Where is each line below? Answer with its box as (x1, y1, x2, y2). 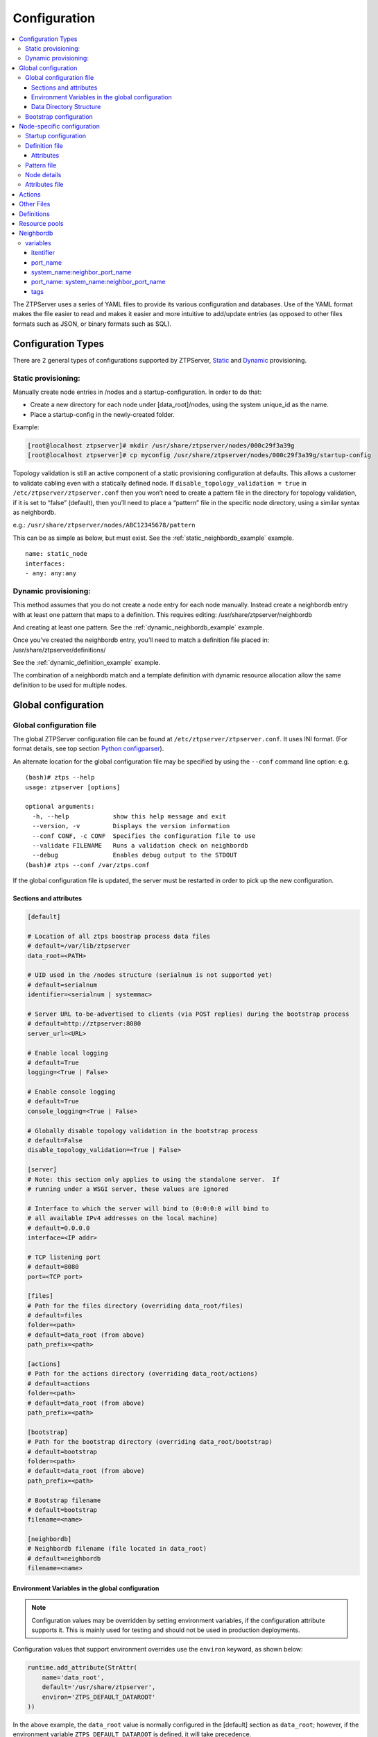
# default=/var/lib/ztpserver (27, 942, 130, 950)
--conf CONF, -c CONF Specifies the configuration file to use (32, 832, 256, 840)
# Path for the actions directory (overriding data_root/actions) (27, 1369, 258, 1378)
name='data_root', (42, 1673, 105, 1681)
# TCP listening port (27, 1253, 101, 1261)
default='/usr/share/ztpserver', (42, 1684, 156, 1691)
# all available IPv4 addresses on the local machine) (27, 1215, 218, 1222)
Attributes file (25, 181, 64, 189)
